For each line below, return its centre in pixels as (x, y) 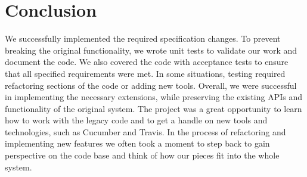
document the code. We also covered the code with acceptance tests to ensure (147, 62)
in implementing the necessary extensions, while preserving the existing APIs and (153, 97)
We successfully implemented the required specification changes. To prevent (143, 38)
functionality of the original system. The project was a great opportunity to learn (153, 108)
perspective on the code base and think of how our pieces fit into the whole (142, 155)
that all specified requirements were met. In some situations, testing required (145, 73)
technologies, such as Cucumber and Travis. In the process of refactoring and (145, 131)
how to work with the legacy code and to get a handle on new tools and (136, 120)
